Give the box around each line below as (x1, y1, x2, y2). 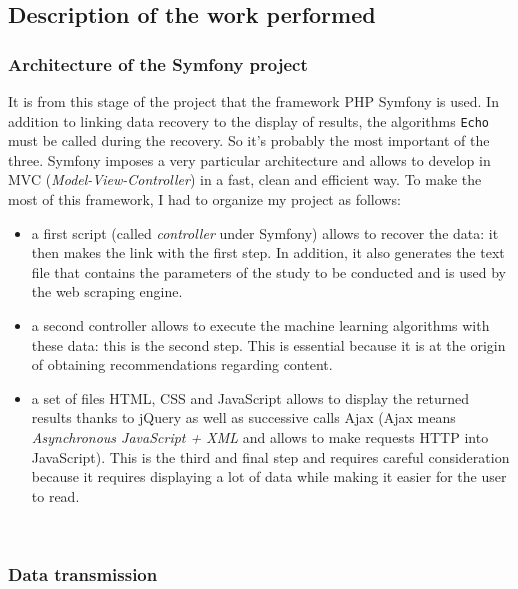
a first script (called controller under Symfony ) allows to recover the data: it (31, 222, 499, 243)
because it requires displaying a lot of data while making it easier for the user (31, 466, 507, 487)
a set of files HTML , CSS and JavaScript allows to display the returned (31, 387, 470, 408)
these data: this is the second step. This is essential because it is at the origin (31, 334, 506, 355)
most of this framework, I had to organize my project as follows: (8, 189, 401, 210)
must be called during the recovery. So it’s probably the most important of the (8, 130, 490, 151)
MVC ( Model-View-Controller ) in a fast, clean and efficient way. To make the (8, 169, 482, 190)
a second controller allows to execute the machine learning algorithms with (31, 315, 490, 335)
